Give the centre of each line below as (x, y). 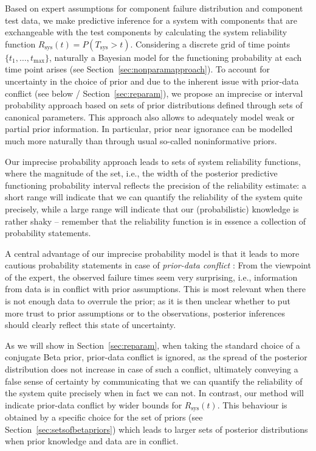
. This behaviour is (252, 404)
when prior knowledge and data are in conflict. (92, 441)
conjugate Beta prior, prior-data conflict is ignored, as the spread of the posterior (156, 357)
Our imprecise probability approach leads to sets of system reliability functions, (153, 161)
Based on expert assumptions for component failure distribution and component (154, 8)
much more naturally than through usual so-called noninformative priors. (141, 140)
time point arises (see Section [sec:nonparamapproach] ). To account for (138, 69)
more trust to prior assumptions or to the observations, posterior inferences (145, 313)
